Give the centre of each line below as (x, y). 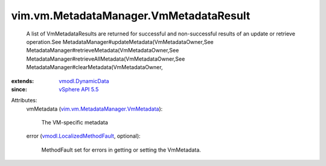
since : (19, 89)
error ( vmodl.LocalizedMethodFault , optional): (84, 136)
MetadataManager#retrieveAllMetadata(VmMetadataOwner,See (106, 59)
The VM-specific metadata (75, 123)
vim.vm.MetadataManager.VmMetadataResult (131, 16)
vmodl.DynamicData (84, 81)
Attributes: (24, 100)
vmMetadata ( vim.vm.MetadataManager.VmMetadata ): (94, 109)
